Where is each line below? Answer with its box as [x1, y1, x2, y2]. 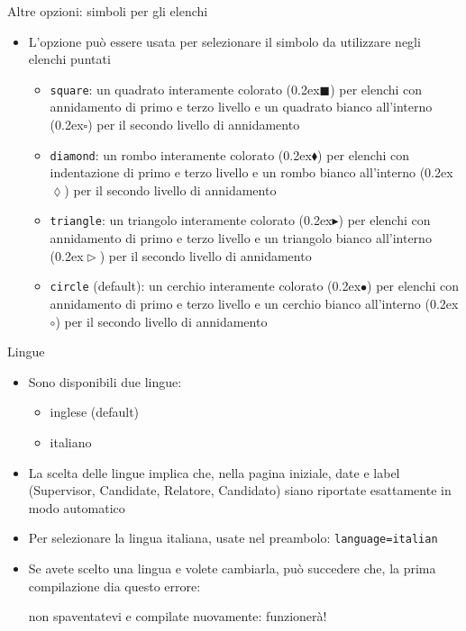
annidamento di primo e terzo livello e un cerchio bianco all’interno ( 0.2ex [50, 293, 459, 312]
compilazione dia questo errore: [28, 576, 201, 595]
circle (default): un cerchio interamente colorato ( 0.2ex [50, 276, 361, 295]
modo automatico [28, 498, 125, 517]
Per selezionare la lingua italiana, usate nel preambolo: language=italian [28, 528, 438, 547]
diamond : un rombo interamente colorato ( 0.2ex [50, 145, 312, 164]
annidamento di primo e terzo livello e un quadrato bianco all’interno [50, 97, 433, 116]
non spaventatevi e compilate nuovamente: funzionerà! [28, 607, 327, 626]
